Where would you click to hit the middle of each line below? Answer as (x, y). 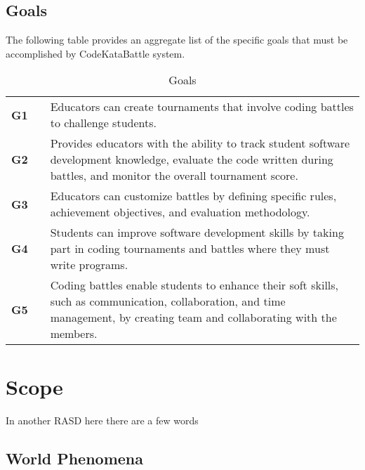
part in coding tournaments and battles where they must (190, 249)
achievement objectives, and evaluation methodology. (180, 212)
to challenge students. (103, 123)
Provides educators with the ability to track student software (200, 143)
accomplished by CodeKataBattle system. (95, 53)
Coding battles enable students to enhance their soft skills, (194, 285)
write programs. (89, 265)
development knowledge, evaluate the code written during (192, 159)
